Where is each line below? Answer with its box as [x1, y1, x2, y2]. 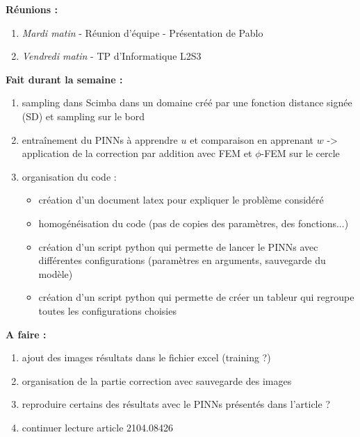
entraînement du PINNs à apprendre [22, 132, 178, 147]
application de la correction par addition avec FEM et [22, 146, 252, 160]
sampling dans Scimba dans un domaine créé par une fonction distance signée [22, 95, 352, 110]
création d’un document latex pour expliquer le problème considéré [38, 192, 324, 207]
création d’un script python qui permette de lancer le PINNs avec [38, 239, 318, 254]
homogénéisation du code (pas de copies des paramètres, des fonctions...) [38, 215, 349, 230]
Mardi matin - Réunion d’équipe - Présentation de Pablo [22, 25, 263, 40]
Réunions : [6, 2, 58, 16]
